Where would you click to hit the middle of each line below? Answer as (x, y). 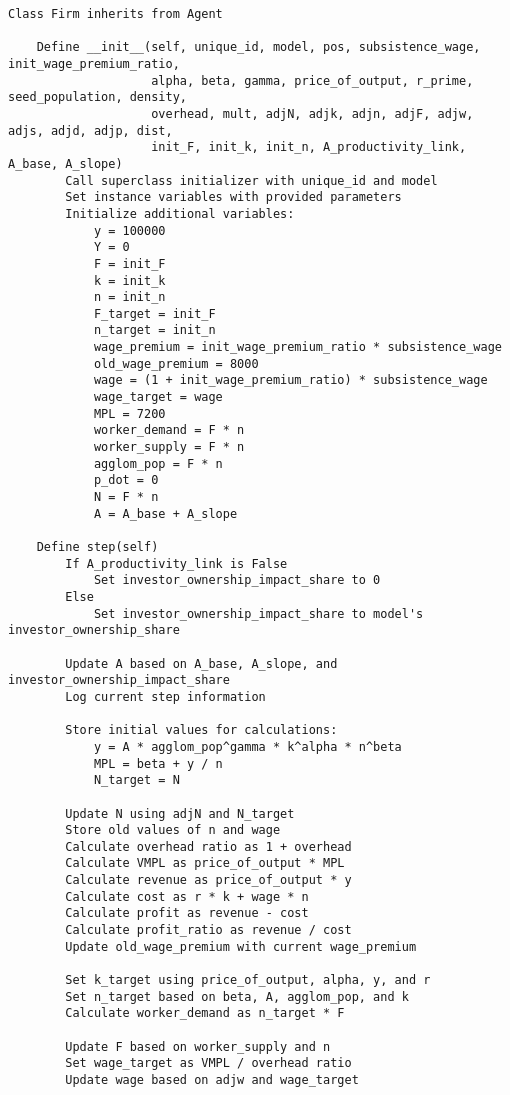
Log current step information (165, 696)
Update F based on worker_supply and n (198, 1046)
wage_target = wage (158, 397)
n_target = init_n (154, 330)
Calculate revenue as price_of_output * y (208, 880)
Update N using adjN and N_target (180, 813)
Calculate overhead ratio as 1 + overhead (208, 846)
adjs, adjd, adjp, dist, (90, 130)
